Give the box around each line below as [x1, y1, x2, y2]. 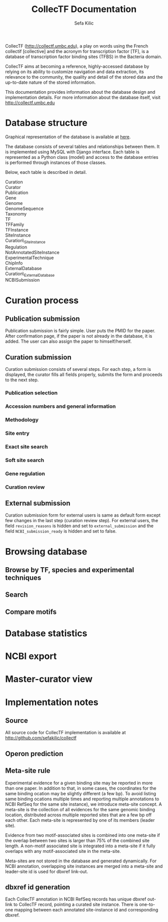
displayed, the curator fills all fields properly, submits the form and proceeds [5, 372, 162, 378]
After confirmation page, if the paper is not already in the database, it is [5, 333, 152, 339]
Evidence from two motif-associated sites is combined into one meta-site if [5, 832, 160, 838]
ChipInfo [5, 260, 23, 266]
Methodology [5, 416, 39, 423]
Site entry [5, 429, 30, 436]
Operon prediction [5, 749, 63, 758]
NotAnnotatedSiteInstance [5, 249, 60, 255]
